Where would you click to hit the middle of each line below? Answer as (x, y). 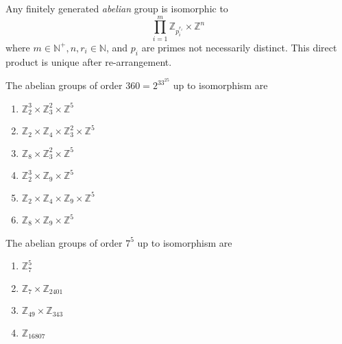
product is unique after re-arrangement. (89, 61)
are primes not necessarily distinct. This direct (239, 47)
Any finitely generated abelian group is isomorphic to (117, 8)
